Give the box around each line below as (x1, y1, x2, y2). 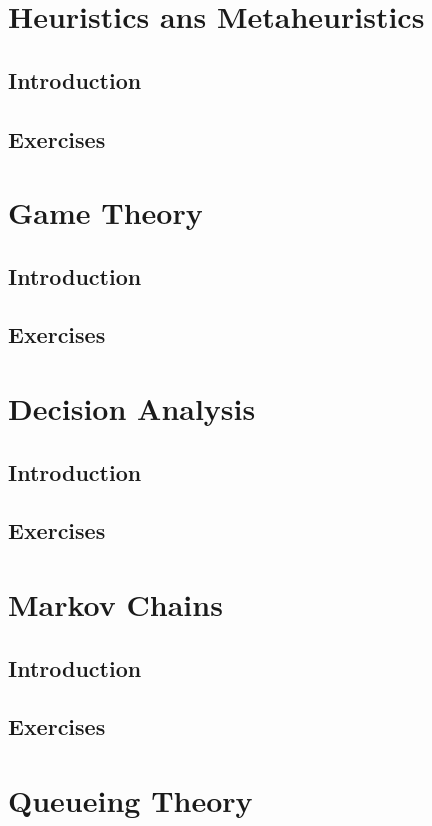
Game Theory (8, 192, 203, 233)
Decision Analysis (8, 388, 256, 429)
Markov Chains (8, 584, 223, 624)
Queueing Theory (8, 779, 253, 820)
